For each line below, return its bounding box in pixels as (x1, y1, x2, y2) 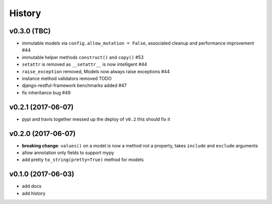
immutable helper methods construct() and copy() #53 (22, 54, 144, 60)
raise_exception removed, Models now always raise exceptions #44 (22, 68, 170, 74)
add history (22, 190, 46, 196)
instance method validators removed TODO (22, 76, 112, 82)
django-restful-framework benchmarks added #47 (22, 82, 127, 88)
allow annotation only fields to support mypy (22, 149, 114, 156)
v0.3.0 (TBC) (9, 27, 51, 35)
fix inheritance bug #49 (22, 89, 71, 95)
